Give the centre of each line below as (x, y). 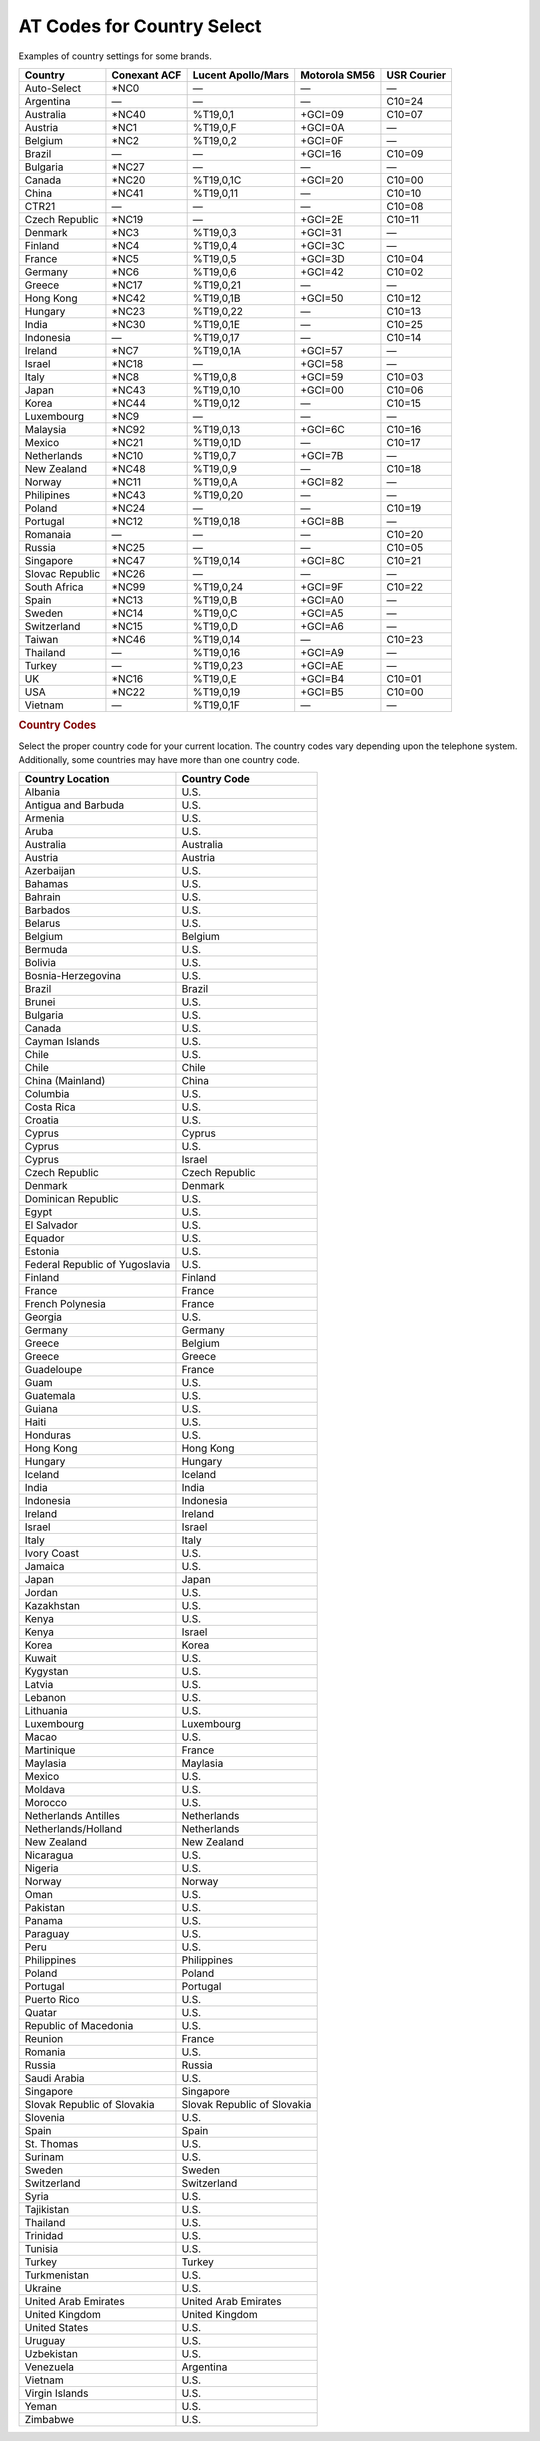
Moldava (45, 1790)
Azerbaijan (50, 871)
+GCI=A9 (322, 652)
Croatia (42, 1120)
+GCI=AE (322, 665)
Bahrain (42, 897)
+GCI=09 (322, 114)
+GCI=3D (322, 258)
